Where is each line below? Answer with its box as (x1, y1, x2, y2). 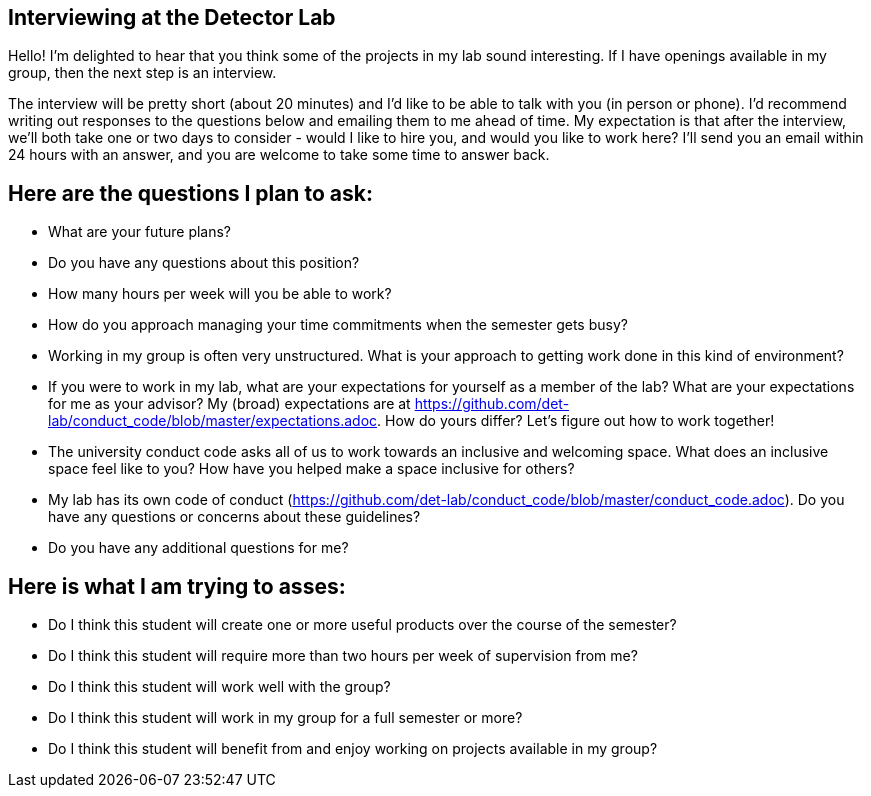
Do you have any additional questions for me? (48, 539, 349, 557)
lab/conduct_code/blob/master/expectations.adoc (48, 412, 378, 430)
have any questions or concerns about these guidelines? (48, 508, 421, 526)
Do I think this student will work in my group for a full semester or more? (48, 709, 523, 727)
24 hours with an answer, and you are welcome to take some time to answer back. (8, 146, 550, 164)
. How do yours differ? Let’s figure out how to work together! (377, 412, 775, 430)
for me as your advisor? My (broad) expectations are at (48, 395, 411, 413)
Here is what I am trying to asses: (8, 573, 346, 599)
